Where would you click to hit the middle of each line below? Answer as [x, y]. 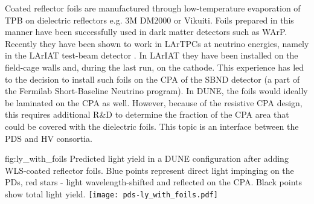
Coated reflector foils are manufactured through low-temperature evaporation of [153, 8]
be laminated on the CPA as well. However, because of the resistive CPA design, [154, 102]
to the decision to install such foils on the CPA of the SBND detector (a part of [152, 79]
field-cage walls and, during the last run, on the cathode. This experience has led [155, 67]
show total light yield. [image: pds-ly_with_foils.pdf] [111, 193]
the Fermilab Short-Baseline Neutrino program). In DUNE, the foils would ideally [156, 91]
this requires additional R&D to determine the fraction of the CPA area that [147, 114]
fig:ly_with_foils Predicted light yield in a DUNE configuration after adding [147, 158]
